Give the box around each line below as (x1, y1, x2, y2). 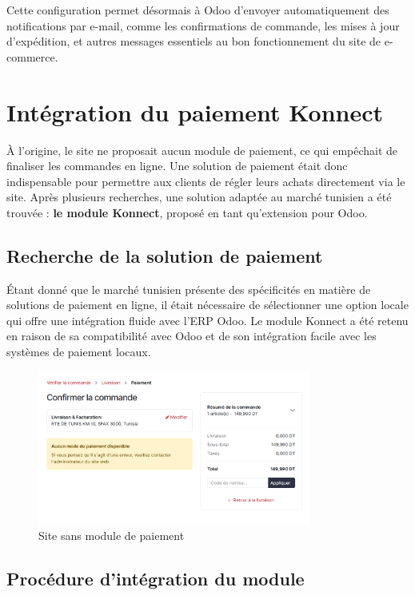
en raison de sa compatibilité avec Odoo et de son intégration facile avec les (6, 327, 377, 344)
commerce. (6, 48, 58, 65)
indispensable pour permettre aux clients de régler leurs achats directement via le (6, 173, 405, 189)
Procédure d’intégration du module (6, 566, 305, 591)
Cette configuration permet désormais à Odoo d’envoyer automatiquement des (6, 2, 389, 18)
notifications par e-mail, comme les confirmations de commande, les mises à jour (6, 17, 400, 34)
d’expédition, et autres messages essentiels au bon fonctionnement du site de (6, 33, 381, 50)
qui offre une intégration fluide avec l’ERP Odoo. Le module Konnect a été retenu (6, 311, 409, 328)
